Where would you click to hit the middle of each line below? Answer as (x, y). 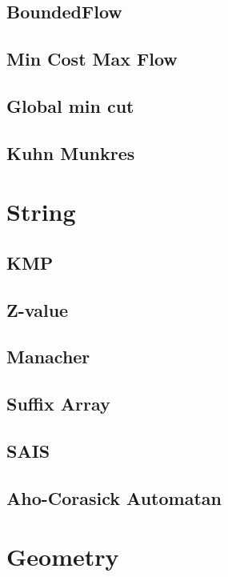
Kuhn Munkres (71, 152)
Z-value (38, 309)
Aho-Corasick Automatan (114, 497)
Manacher (48, 357)
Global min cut (70, 105)
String (41, 212)
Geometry (63, 557)
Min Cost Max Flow (92, 59)
